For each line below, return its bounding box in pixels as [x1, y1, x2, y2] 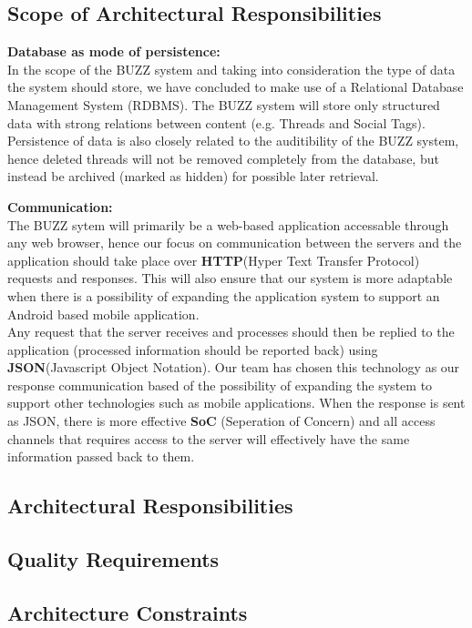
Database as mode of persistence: [7, 42, 221, 61]
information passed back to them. [7, 447, 195, 466]
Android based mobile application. [7, 304, 200, 323]
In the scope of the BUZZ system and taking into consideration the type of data [7, 59, 456, 78]
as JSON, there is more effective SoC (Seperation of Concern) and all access [7, 411, 436, 430]
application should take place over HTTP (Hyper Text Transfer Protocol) [7, 250, 420, 269]
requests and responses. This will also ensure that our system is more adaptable [7, 268, 453, 288]
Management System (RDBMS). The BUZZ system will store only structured [7, 95, 440, 114]
